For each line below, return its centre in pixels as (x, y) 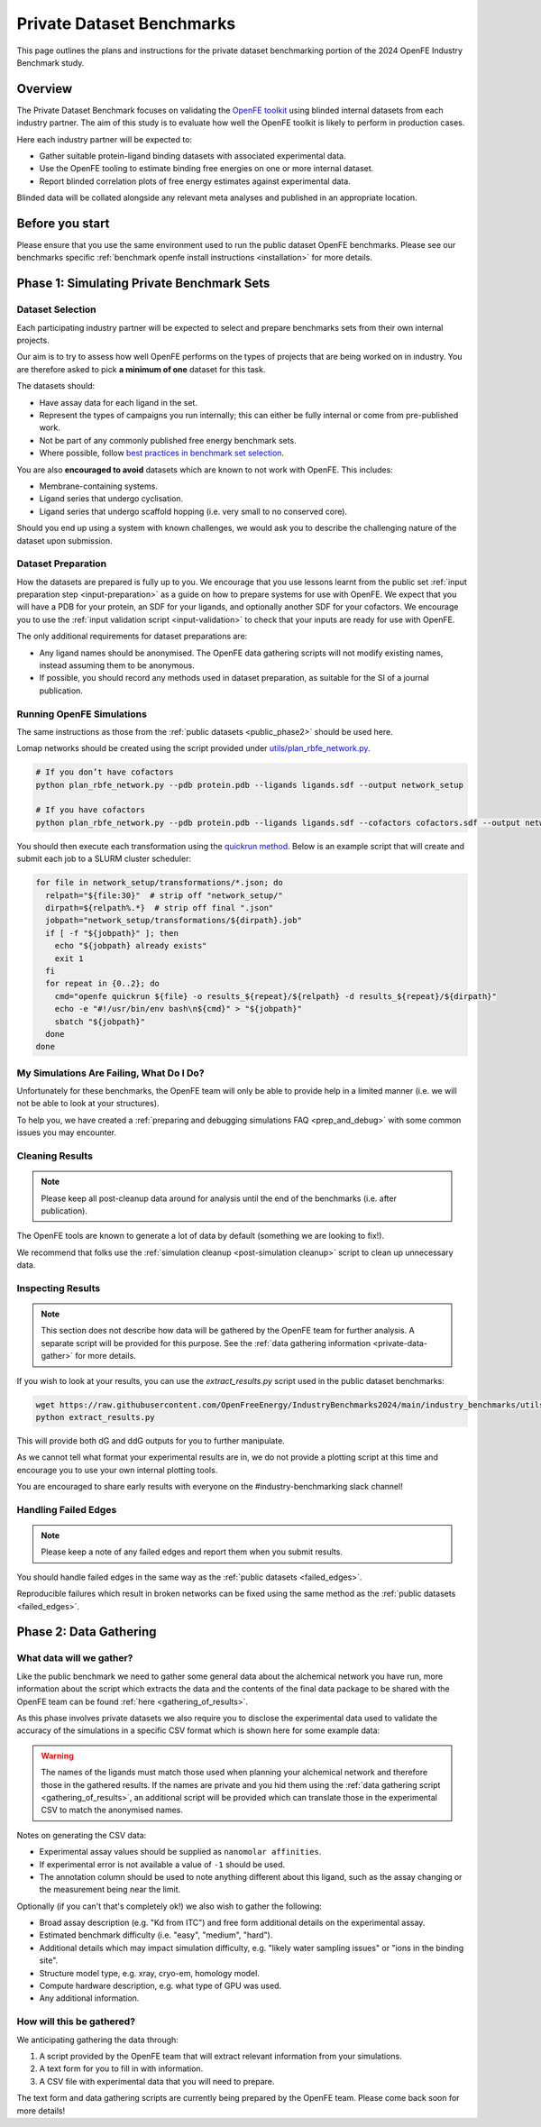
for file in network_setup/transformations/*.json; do (159, 883)
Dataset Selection (56, 309)
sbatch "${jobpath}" (100, 1022)
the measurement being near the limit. (110, 1890)
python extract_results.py (95, 1417)
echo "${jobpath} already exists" (131, 946)
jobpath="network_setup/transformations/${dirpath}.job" (174, 921)
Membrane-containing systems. (98, 486)
